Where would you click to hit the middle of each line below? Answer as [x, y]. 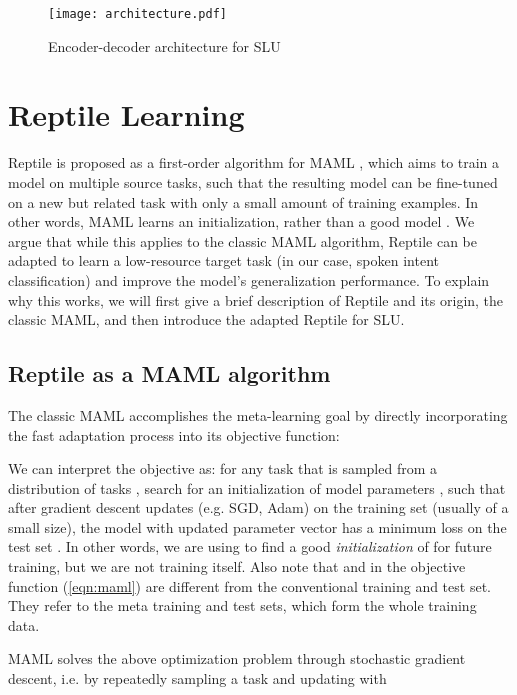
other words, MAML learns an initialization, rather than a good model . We [241, 221]
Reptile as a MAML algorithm [169, 373]
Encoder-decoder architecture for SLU [164, 45]
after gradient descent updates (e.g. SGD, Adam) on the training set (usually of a [258, 507]
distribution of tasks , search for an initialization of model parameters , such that [257, 487]
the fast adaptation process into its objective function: [174, 434]
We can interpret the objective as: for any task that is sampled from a [223, 468]
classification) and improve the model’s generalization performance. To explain [249, 279]
